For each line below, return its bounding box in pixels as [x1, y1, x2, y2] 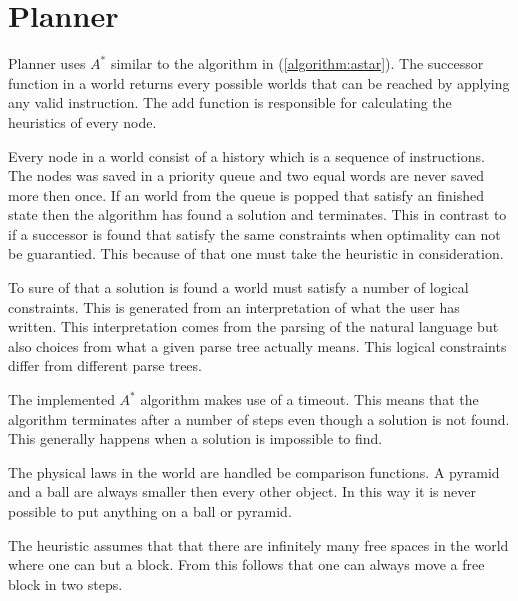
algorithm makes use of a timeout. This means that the [140, 389, 479, 410]
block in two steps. [8, 573, 123, 594]
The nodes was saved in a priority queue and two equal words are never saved [8, 165, 485, 186]
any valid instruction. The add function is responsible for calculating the [8, 92, 452, 113]
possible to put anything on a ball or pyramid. [8, 501, 292, 521]
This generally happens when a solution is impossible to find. [8, 428, 383, 449]
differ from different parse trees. [8, 355, 202, 376]
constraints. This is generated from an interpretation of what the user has [8, 296, 460, 317]
